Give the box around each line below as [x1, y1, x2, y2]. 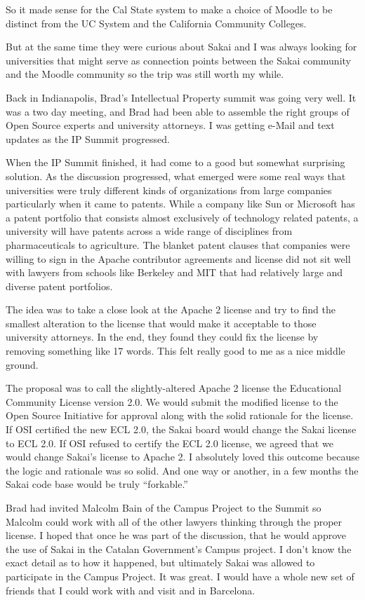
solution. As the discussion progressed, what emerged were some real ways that [6, 168, 346, 183]
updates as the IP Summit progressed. [6, 131, 170, 146]
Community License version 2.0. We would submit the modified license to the [6, 394, 338, 409]
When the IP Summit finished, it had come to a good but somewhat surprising [6, 155, 345, 170]
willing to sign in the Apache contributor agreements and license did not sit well [6, 251, 351, 266]
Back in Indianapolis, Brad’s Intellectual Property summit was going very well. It [6, 90, 357, 104]
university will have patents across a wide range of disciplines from [6, 224, 293, 238]
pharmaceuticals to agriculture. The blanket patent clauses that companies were [6, 237, 350, 252]
